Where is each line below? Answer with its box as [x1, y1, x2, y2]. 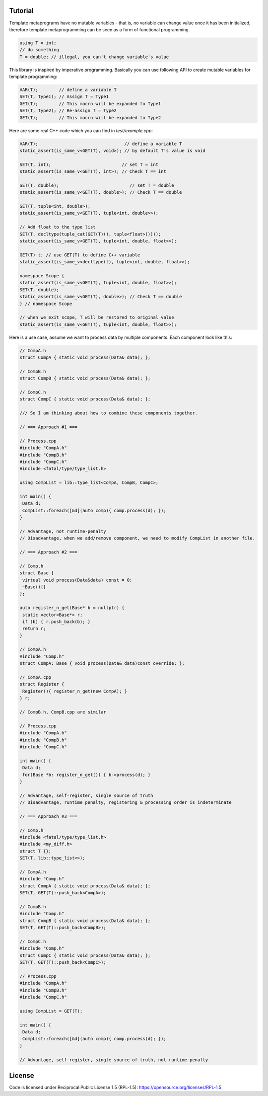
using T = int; [19, 40, 57, 46]
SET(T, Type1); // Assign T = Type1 [19, 94, 109, 99]
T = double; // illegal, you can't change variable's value [19, 54, 169, 60]
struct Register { [19, 681, 65, 687]
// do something [19, 47, 60, 53]
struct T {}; [19, 848, 52, 854]
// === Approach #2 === [19, 549, 78, 555]
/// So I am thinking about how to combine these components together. [19, 410, 198, 416]
